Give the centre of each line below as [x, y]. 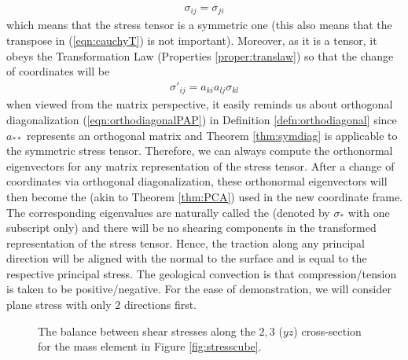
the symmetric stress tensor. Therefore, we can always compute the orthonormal [200, 151]
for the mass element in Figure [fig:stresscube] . [150, 346]
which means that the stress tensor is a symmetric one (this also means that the [199, 25]
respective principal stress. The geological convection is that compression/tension [202, 273]
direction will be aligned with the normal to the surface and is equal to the [187, 258]
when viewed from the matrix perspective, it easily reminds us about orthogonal [200, 104]
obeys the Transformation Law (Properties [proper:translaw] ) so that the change [200, 55]
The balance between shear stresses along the [147, 331]
